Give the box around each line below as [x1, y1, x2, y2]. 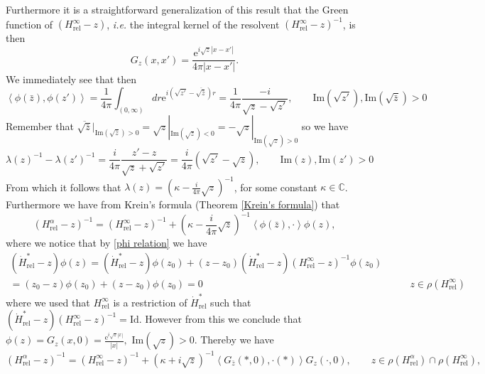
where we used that [6, 294, 90, 309]
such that [210, 294, 251, 309]
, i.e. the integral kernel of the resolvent [107, 16, 280, 31]
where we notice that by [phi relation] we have [6, 235, 207, 250]
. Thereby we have [194, 332, 274, 347]
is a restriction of [113, 294, 187, 309]
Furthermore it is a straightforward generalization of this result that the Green [6, 2, 349, 16]
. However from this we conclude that [138, 311, 302, 326]
